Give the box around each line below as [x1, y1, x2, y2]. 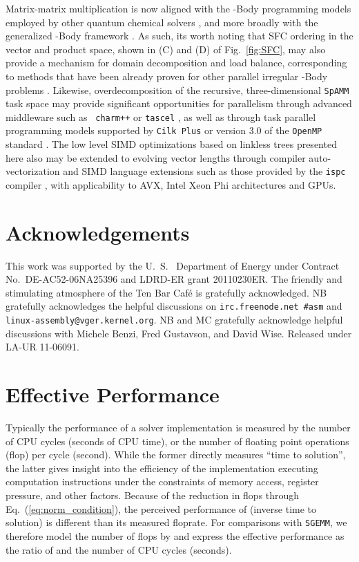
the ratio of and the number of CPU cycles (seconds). [6, 542, 232, 556]
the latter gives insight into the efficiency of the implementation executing [6, 460, 318, 475]
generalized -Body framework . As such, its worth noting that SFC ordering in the [6, 28, 353, 43]
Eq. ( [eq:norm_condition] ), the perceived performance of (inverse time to [6, 501, 317, 516]
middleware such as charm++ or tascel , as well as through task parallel [6, 109, 316, 124]
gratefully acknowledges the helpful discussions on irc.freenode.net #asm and [6, 299, 342, 313]
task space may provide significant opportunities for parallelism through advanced [6, 96, 352, 111]
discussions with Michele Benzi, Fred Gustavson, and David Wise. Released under [6, 326, 352, 340]
